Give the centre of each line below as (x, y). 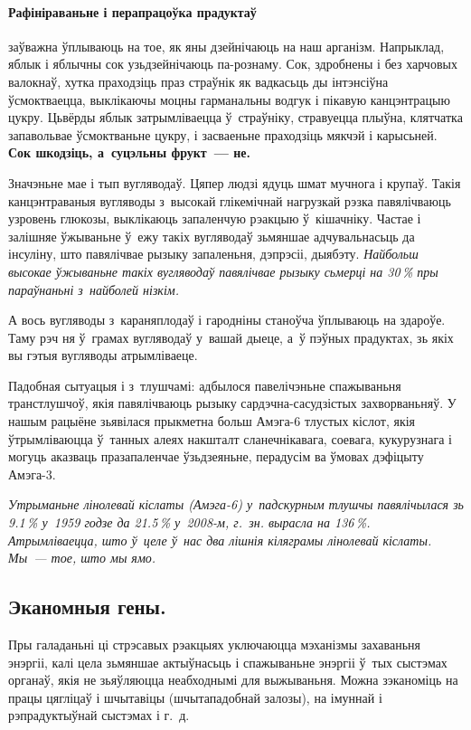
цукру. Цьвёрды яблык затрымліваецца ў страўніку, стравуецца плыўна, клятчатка (235, 117)
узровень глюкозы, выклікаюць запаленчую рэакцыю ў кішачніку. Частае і (215, 218)
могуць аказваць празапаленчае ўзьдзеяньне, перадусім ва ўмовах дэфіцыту (216, 456)
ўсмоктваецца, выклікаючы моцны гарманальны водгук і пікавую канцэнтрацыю (229, 99)
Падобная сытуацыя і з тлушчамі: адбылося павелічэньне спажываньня (205, 385)
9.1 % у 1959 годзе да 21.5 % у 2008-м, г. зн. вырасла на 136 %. (189, 522)
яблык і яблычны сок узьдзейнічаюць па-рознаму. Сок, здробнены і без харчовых (233, 64)
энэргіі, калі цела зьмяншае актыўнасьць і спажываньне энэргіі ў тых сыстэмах (228, 662)
